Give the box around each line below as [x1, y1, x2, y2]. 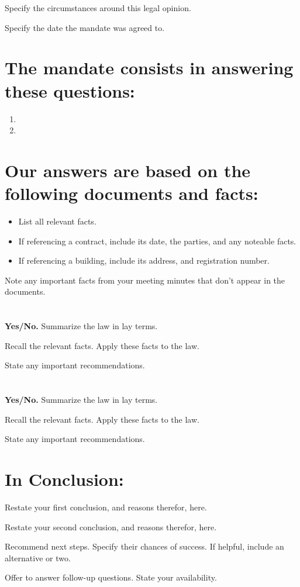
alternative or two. [5, 551, 71, 564]
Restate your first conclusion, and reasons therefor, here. [5, 501, 207, 513]
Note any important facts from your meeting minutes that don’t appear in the [5, 274, 285, 286]
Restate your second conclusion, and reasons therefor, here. [5, 520, 217, 533]
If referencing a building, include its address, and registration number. [18, 254, 270, 267]
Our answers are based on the [5, 158, 251, 182]
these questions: [5, 78, 135, 102]
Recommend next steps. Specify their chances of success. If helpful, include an [5, 540, 284, 553]
